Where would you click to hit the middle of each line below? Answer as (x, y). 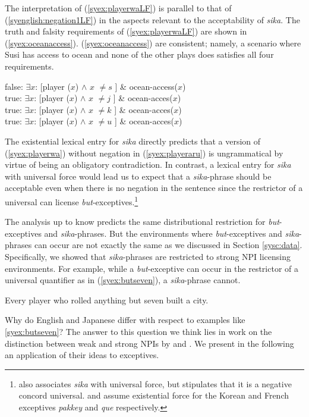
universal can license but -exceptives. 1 (72, 200)
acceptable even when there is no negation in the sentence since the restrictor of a (154, 188)
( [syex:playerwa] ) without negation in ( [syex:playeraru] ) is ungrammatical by (144, 153)
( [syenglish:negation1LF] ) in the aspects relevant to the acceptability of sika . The (152, 19)
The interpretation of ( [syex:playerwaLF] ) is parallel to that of (118, 8)
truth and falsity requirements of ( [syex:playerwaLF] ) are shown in (126, 31)
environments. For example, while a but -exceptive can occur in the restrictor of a (152, 268)
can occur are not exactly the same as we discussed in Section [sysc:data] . (168, 245)
